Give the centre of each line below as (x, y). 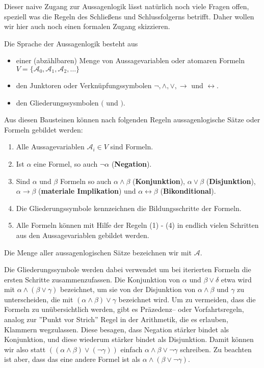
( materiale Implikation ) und (87, 191)
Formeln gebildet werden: (44, 129)
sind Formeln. (132, 147)
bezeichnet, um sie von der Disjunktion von (128, 289)
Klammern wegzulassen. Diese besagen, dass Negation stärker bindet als (117, 329)
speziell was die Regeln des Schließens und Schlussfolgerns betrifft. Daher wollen (129, 16)
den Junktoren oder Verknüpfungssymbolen (84, 85)
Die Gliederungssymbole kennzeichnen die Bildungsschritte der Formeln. (129, 208)
